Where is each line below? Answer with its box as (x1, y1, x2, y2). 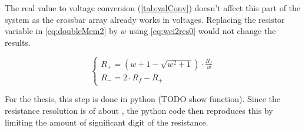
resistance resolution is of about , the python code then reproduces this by (5, 104, 273, 116)
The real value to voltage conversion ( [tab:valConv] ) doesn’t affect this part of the (5, 2, 301, 13)
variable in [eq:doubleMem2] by (5, 25, 118, 37)
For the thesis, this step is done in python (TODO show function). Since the (5, 93, 280, 105)
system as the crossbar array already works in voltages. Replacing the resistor (5, 13, 285, 25)
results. (5, 36, 31, 48)
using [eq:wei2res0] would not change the (129, 25, 276, 37)
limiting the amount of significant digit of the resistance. (5, 116, 208, 128)
